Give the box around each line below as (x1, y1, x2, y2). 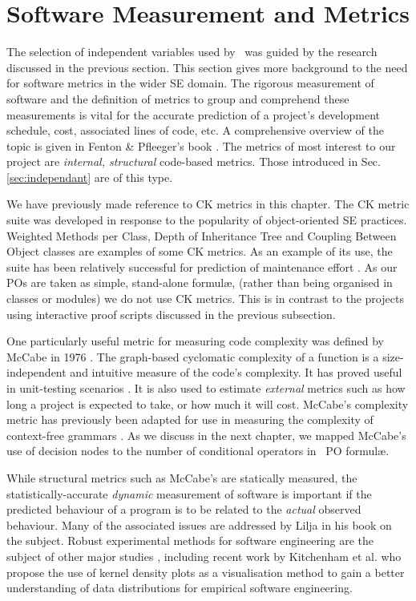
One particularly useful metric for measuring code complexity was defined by (6, 333, 384, 349)
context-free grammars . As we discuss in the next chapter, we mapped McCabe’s (6, 426, 406, 443)
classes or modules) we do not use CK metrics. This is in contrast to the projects (6, 290, 404, 307)
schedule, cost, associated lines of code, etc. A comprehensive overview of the (6, 122, 385, 139)
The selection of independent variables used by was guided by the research (6, 43, 378, 60)
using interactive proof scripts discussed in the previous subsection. (6, 305, 336, 322)
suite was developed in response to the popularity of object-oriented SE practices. (6, 212, 407, 228)
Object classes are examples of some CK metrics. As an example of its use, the (6, 243, 393, 260)
